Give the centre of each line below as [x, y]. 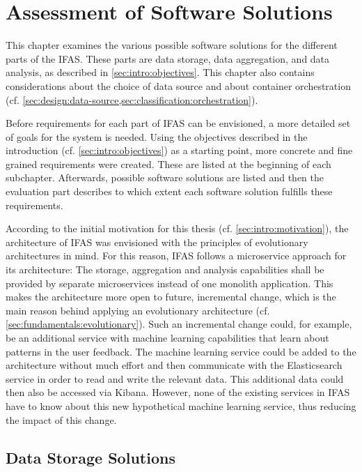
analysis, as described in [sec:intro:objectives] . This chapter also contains [160, 72]
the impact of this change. [61, 419]
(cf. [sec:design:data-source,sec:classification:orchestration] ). [132, 99]
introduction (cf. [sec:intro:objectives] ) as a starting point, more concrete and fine [179, 150]
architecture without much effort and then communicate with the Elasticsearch [174, 365]
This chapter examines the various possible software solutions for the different [172, 45]
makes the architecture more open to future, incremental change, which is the [171, 297]
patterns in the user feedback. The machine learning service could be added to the [181, 351]
